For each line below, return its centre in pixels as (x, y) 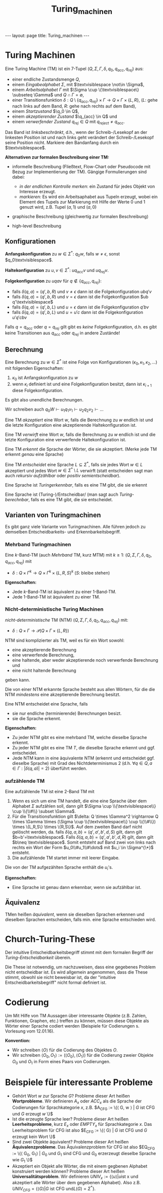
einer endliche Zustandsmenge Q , (46, 79)
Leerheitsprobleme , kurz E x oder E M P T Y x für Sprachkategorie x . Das (82, 1125)
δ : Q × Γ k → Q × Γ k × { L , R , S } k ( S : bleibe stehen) (61, 572)
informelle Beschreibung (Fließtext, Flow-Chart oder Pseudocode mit (81, 167)
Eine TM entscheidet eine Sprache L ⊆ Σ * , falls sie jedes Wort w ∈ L (74, 464)
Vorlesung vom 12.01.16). (30, 1031)
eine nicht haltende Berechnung (44, 670)
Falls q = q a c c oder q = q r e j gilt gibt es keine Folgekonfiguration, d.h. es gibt (81, 327)
